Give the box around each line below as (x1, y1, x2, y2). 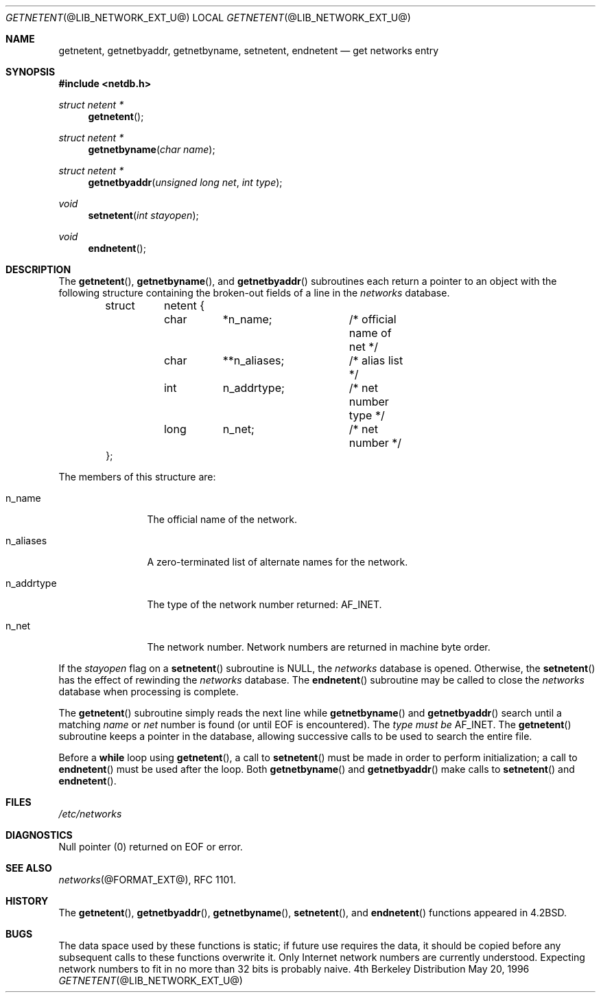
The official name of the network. (147, 513, 297, 525)
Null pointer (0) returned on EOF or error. (58, 841, 243, 852)
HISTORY (5, 895, 49, 907)
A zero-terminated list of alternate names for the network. (147, 556, 408, 568)
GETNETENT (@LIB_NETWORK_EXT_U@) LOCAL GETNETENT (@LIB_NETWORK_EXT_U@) (5, 12, 411, 23)
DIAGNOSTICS (5, 829, 73, 841)
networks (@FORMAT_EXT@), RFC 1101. (58, 874, 236, 885)
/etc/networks (58, 808, 122, 820)
